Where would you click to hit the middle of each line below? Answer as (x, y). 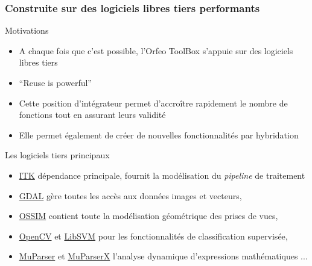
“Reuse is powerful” (55, 82)
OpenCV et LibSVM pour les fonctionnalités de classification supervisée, (153, 236)
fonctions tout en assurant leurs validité (92, 115)
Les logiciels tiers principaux (57, 155)
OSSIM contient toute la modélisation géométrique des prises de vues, (148, 216)
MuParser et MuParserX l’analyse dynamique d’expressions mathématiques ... (163, 256)
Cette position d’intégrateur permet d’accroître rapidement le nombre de (153, 103)
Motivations (27, 30)
